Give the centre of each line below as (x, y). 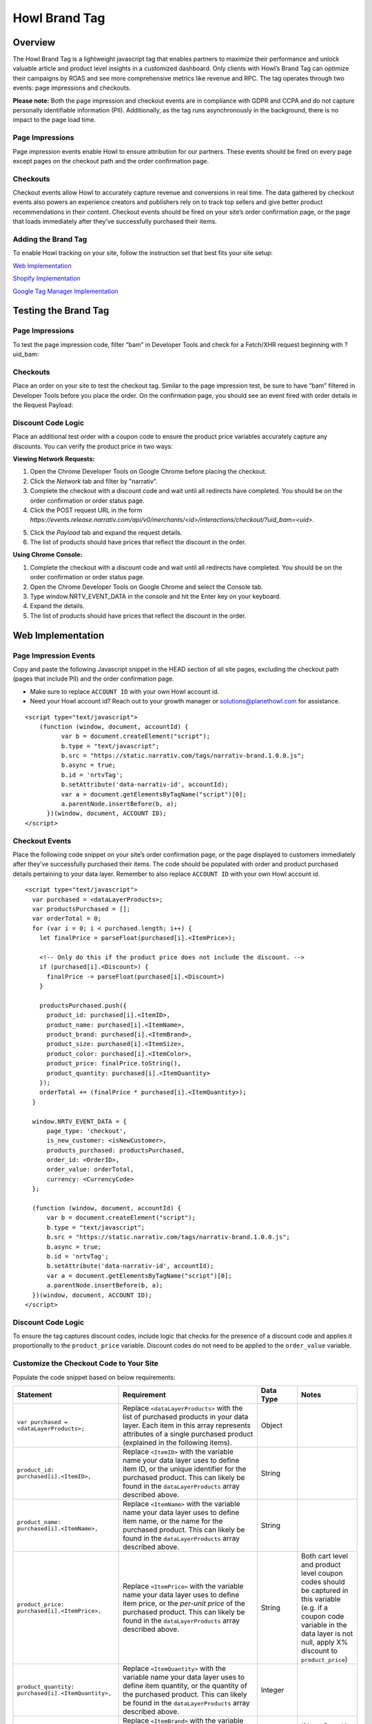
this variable (321, 1599)
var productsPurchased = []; (81, 909)
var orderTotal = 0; (67, 919)
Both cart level (324, 1556)
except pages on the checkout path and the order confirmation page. (111, 161)
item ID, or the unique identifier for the (185, 1469)
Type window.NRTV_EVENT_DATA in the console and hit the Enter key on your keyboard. (156, 597)
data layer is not (327, 1633)
